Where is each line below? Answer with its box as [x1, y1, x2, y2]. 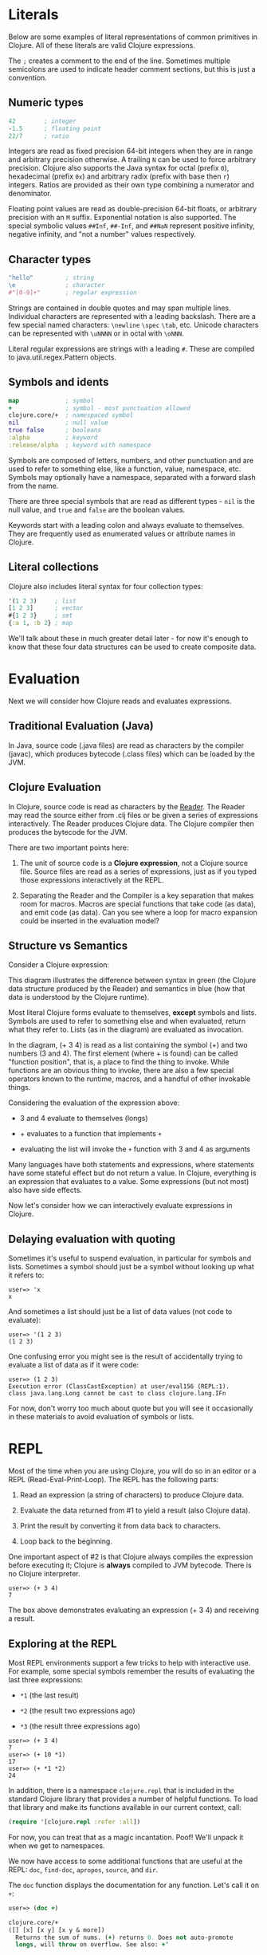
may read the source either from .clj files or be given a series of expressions [8, 810, 259, 820]
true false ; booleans [8, 427, 102, 435]
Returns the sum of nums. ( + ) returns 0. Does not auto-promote [15, 1933, 234, 1941]
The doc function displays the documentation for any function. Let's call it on [8, 1880, 260, 1890]
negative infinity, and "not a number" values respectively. [8, 230, 197, 239]
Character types [8, 253, 92, 266]
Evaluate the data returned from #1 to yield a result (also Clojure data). [19, 1505, 251, 1516]
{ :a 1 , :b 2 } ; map [8, 620, 73, 627]
